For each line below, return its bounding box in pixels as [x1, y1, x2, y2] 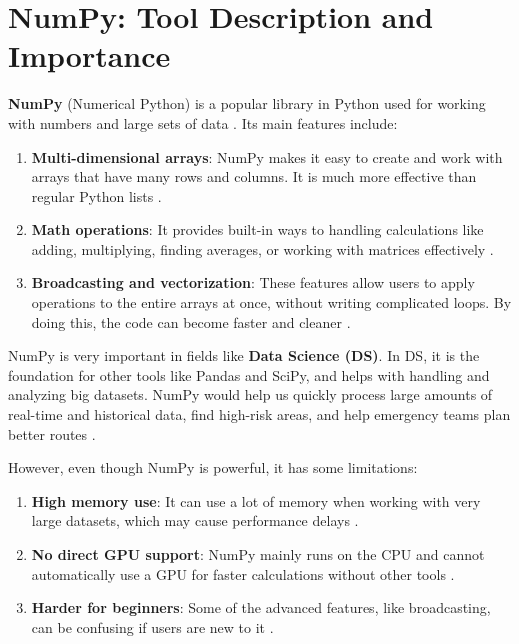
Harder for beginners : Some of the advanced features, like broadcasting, [31, 597, 491, 618]
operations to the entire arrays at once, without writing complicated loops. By [31, 292, 512, 313]
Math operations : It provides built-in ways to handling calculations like [31, 219, 484, 240]
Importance [8, 35, 171, 76]
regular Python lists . [31, 185, 162, 206]
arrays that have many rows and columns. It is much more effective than [31, 166, 477, 187]
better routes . [8, 423, 96, 444]
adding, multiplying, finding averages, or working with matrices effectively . [31, 238, 494, 259]
